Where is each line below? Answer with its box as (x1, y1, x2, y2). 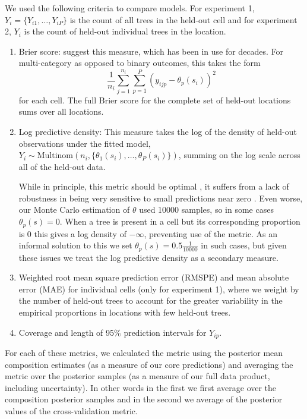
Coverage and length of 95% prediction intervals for (18, 326, 207, 338)
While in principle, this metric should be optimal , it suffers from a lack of (18, 180, 289, 193)
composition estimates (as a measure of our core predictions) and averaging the (5, 358, 293, 370)
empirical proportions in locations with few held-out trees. (18, 305, 231, 318)
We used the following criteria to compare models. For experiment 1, (5, 2, 255, 14)
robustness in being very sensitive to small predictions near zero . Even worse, (18, 191, 303, 204)
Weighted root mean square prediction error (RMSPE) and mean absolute (18, 271, 289, 283)
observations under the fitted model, (18, 137, 151, 149)
